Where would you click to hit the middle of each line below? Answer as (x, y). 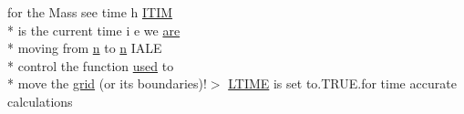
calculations (40, 101)
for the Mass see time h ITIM (90, 12)
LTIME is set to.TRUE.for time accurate (342, 83)
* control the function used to (91, 65)
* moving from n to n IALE (85, 48)
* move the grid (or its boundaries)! (107, 83)
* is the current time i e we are (94, 30)
